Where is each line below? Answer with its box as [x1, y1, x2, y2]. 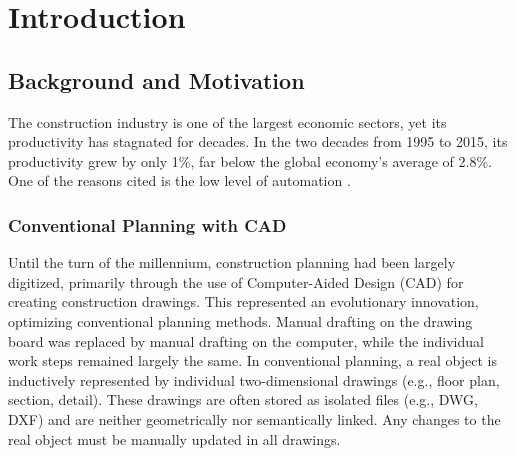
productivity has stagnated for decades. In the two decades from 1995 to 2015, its [8, 131, 508, 152]
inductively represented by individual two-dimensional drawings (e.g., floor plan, [8, 369, 500, 390]
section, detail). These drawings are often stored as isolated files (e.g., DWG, [8, 389, 478, 410]
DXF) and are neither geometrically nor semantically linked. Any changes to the [8, 408, 501, 429]
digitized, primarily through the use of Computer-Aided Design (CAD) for [8, 271, 464, 292]
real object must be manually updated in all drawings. [8, 428, 341, 449]
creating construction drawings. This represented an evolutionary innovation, [8, 291, 479, 312]
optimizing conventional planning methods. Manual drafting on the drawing [8, 310, 473, 331]
